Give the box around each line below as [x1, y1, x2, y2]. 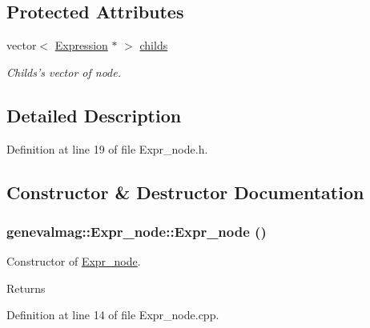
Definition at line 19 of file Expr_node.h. [6, 140, 208, 157]
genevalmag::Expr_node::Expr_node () [6, 221, 267, 241]
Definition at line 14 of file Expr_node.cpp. [6, 306, 219, 323]
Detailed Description [6, 102, 182, 127]
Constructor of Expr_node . [6, 253, 141, 270]
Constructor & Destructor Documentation [6, 179, 364, 204]
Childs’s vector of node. [6, 63, 121, 80]
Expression [54, 37, 108, 54]
